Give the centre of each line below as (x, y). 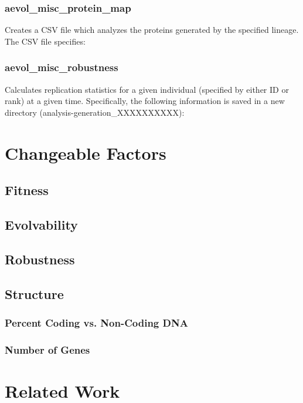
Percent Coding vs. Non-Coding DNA (96, 322)
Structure (34, 293)
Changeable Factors (86, 152)
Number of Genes (47, 349)
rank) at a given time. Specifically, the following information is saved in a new (145, 101)
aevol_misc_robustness (62, 67)
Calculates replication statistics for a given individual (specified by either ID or (147, 89)
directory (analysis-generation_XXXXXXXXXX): (95, 112)
